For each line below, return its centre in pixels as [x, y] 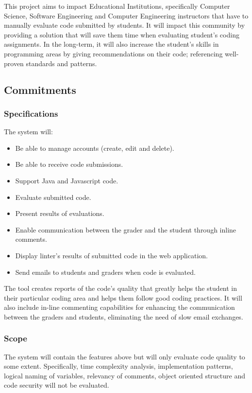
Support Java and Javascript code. [67, 180]
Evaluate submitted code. [53, 197]
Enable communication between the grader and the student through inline [126, 229]
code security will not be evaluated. [57, 385]
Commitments [40, 89]
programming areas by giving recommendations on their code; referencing [113, 53]
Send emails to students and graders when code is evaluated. [105, 272]
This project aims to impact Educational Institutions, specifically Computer [117, 6]
